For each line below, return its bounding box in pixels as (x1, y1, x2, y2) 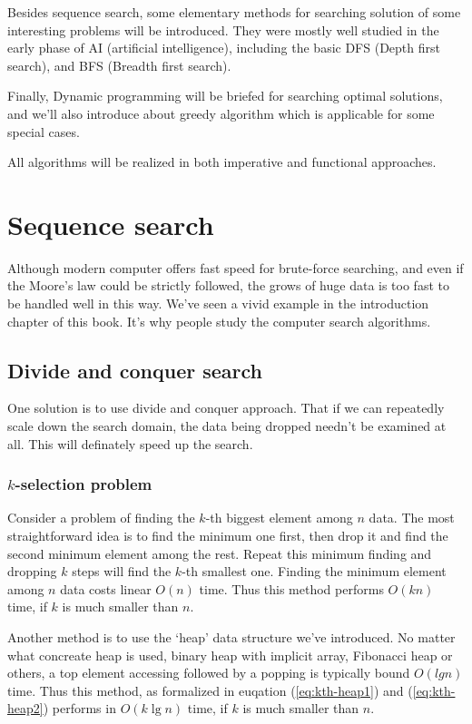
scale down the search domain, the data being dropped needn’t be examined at (7, 416, 447, 435)
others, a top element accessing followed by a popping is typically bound (7, 663, 410, 682)
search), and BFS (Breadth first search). (7, 55, 231, 74)
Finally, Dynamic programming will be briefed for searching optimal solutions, (7, 86, 443, 105)
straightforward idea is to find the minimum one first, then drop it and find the (7, 526, 448, 545)
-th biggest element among (205, 508, 353, 527)
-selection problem (15, 473, 152, 495)
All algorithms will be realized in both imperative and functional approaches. (7, 152, 437, 171)
